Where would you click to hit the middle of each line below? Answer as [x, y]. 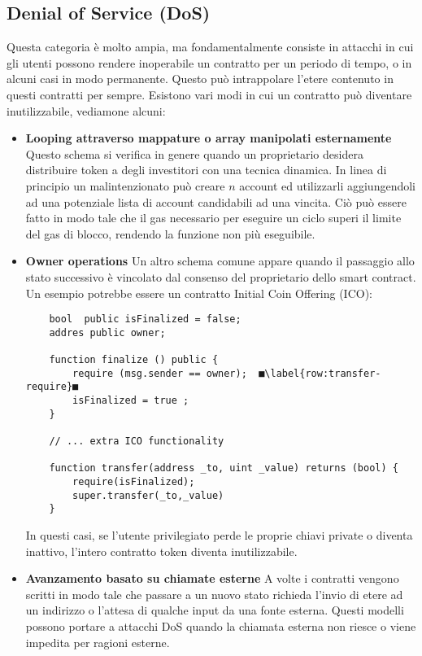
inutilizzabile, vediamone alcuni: [86, 110]
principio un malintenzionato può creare [125, 185]
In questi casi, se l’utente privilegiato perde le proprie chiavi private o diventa [219, 534]
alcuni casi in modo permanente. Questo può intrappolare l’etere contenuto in [200, 79]
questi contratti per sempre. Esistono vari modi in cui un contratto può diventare [209, 94]
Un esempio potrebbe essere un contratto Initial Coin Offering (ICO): [199, 293]
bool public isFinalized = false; [145, 319]
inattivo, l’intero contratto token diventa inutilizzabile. [161, 551]
